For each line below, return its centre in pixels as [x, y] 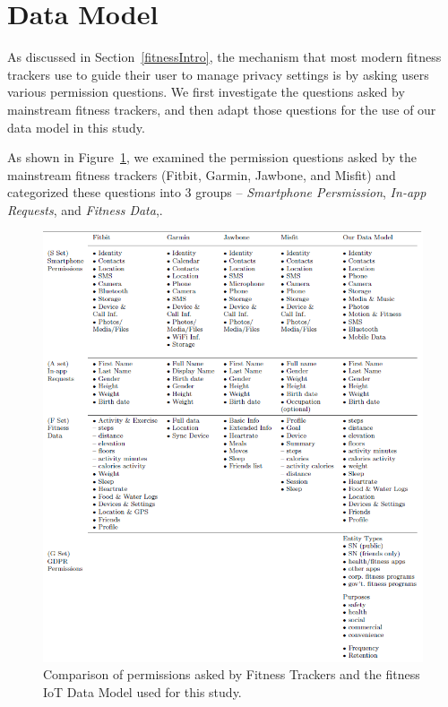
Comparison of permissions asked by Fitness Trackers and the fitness [232, 674]
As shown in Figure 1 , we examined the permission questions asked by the [212, 157]
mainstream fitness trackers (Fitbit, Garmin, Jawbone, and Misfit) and [202, 174]
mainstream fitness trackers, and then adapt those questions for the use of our [222, 109]
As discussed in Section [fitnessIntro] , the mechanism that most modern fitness [224, 57]
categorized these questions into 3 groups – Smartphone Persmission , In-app [217, 192]
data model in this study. [76, 127]
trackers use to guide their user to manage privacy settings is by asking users [218, 74]
